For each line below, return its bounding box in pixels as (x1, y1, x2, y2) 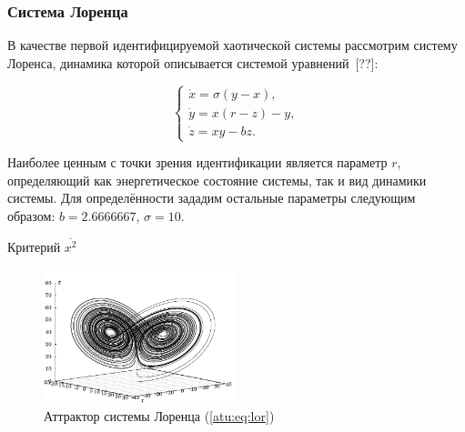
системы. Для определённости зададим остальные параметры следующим (7, 188, 416, 207)
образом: (7, 206, 56, 225)
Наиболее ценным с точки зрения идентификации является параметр (7, 153, 388, 172)
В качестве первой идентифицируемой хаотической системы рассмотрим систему (7, 35, 458, 55)
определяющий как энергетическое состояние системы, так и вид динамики (7, 170, 427, 189)
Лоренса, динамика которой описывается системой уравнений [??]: (7, 53, 379, 72)
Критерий (7, 236, 61, 256)
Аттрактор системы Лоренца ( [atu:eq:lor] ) (44, 407, 275, 426)
